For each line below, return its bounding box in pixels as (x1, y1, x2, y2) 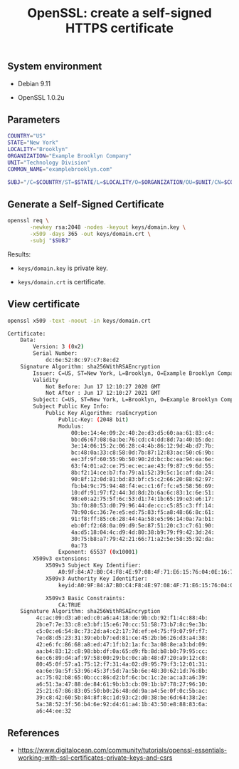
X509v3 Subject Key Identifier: (45, 562, 142, 569)
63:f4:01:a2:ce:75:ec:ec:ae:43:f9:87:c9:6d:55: (70, 463, 215, 470)
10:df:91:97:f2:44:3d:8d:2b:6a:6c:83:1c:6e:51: (70, 489, 215, 496)
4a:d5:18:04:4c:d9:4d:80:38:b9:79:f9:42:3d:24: (70, 529, 215, 536)
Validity (33, 376, 59, 383)
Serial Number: (33, 350, 78, 357)
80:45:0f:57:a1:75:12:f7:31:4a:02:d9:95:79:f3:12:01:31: (36, 661, 208, 668)
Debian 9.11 (17, 79, 51, 88)
